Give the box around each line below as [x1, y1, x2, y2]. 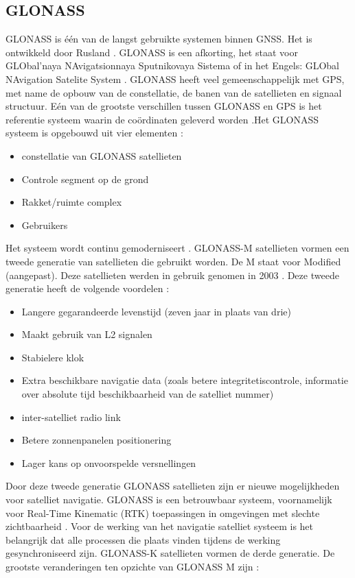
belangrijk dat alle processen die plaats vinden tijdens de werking [5, 532, 281, 546]
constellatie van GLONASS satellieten [21, 148, 182, 162]
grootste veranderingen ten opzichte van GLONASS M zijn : [5, 559, 260, 574]
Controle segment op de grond [21, 171, 149, 186]
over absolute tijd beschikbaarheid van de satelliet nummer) [21, 387, 274, 401]
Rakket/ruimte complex [21, 195, 122, 209]
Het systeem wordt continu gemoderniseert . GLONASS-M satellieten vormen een [5, 241, 350, 255]
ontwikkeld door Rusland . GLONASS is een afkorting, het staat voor [5, 45, 298, 59]
